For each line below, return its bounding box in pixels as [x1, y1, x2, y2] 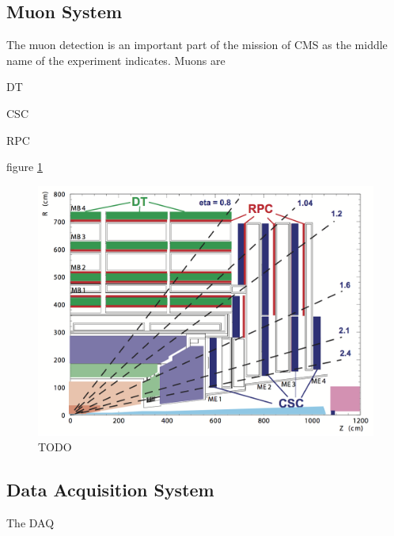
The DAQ [6, 514, 55, 530]
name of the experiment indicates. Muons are [6, 51, 225, 68]
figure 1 [6, 158, 43, 175]
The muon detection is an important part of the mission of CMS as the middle [6, 36, 388, 53]
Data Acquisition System [6, 477, 214, 502]
